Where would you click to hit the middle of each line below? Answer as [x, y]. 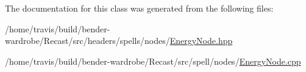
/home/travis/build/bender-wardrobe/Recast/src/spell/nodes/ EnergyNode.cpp [153, 61]
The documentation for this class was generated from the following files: [139, 8]
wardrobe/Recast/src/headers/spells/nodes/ [87, 41]
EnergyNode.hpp [201, 41]
